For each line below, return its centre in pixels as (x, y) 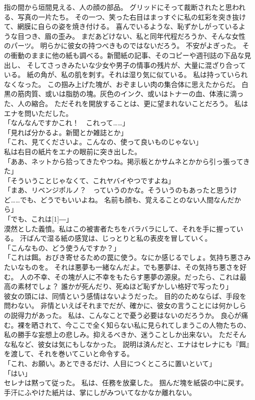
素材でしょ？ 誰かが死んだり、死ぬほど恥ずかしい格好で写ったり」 (125, 286)
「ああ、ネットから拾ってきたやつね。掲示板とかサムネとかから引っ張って (124, 161)
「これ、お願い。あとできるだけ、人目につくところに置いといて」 (110, 363)
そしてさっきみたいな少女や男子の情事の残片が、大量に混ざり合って (136, 65)
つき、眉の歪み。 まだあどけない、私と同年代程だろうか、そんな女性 (135, 36)
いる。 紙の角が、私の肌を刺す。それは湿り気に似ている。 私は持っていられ (126, 74)
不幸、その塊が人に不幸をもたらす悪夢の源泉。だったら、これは (137, 276)
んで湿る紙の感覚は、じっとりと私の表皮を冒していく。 (123, 238)
